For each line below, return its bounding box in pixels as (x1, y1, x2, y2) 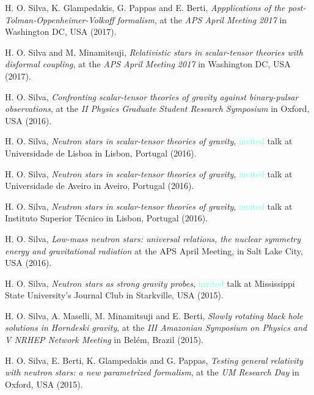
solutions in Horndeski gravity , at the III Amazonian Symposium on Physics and (5, 321, 307, 334)
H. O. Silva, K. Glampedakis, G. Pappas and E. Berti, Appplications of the (5, 1, 285, 13)
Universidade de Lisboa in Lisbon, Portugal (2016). (5, 146, 197, 159)
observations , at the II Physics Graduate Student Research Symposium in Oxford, (5, 102, 310, 115)
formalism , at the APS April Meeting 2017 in (117, 13, 287, 26)
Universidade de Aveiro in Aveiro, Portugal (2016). (5, 179, 194, 192)
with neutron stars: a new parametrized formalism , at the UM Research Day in (5, 366, 299, 378)
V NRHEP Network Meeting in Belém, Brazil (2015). (5, 333, 204, 346)
